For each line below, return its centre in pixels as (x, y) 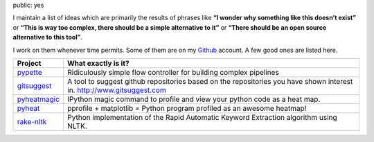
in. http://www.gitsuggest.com (116, 90)
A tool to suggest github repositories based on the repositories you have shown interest (210, 81)
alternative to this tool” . (47, 37)
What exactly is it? (98, 63)
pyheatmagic (38, 99)
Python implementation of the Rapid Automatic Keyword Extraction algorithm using (202, 117)
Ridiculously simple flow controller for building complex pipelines (173, 72)
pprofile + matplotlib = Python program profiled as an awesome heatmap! (187, 108)
